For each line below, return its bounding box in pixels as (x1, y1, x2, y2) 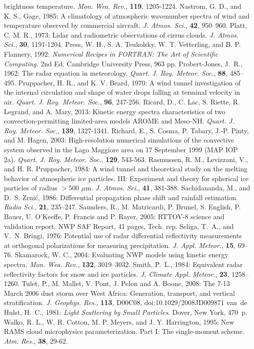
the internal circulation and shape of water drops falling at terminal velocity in (4, 87, 240, 97)
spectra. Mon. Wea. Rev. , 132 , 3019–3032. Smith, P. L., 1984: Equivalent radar (4, 259, 243, 269)
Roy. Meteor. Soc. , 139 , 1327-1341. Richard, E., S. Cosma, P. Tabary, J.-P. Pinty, (4, 125, 249, 135)
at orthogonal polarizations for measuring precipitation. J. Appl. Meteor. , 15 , (4, 240, 236, 250)
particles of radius (4, 183, 58, 193)
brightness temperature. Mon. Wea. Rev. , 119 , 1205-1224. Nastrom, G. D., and (4, 1, 241, 11)
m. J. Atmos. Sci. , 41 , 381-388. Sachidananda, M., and (85, 183, 251, 193)
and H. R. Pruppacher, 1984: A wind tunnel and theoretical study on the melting (4, 164, 248, 174)
